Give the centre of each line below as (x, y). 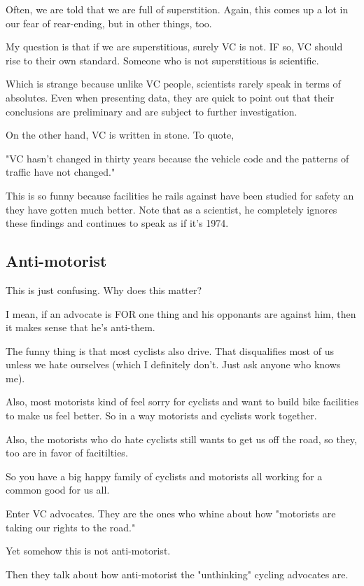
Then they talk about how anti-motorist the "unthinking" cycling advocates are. (177, 574)
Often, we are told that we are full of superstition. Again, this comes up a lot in (177, 9)
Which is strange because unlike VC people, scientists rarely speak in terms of (173, 84)
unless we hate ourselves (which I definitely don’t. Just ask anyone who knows (173, 364)
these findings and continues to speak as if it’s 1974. (117, 223)
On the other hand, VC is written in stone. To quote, (120, 135)
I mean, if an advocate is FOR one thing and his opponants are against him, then (181, 313)
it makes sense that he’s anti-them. (80, 327)
